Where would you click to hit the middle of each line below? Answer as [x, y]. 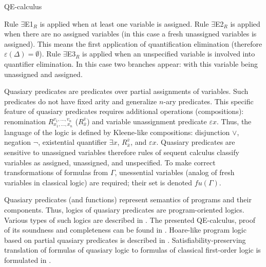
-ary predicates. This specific [208, 101]
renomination [25, 121]
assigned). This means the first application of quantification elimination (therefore [133, 43]
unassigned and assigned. [43, 74]
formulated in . [28, 260]
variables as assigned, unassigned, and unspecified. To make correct [110, 162]
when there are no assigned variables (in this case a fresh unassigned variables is [130, 34]
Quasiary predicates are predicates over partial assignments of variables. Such [126, 91]
